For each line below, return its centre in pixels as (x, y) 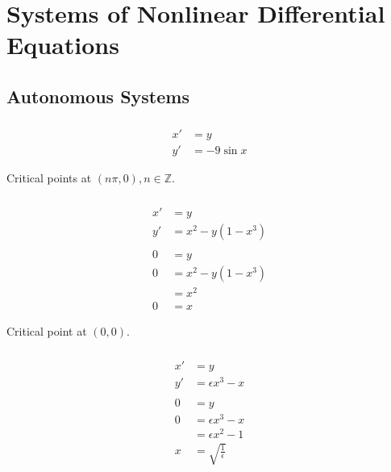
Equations (63, 45)
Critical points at (49, 178)
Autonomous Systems (98, 96)
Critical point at (47, 331)
